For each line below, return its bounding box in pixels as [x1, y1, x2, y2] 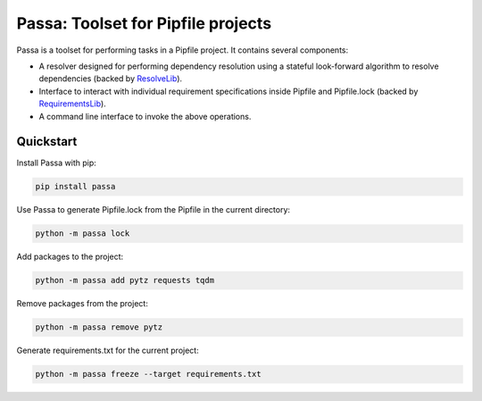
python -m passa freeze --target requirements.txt [35, 369, 262, 380]
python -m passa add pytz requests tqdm [35, 275, 214, 286]
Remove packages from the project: [16, 298, 149, 309]
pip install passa [35, 181, 116, 192]
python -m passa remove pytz [35, 322, 163, 332]
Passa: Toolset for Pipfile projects [16, 13, 272, 33]
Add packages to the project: [16, 251, 124, 263]
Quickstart [16, 134, 78, 149]
